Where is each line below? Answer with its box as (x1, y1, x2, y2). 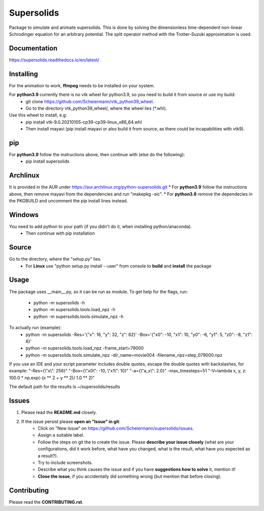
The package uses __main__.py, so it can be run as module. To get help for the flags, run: (9, 289, 188, 294)
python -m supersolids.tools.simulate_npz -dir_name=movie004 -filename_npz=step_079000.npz (25, 352, 222, 358)
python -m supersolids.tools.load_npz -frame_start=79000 (25, 345, 144, 351)
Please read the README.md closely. (21, 410, 97, 415)
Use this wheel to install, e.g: (9, 112, 67, 118)
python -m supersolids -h (33, 299, 85, 306)
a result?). (38, 453, 58, 459)
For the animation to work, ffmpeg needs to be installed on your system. (9, 82, 155, 88)
